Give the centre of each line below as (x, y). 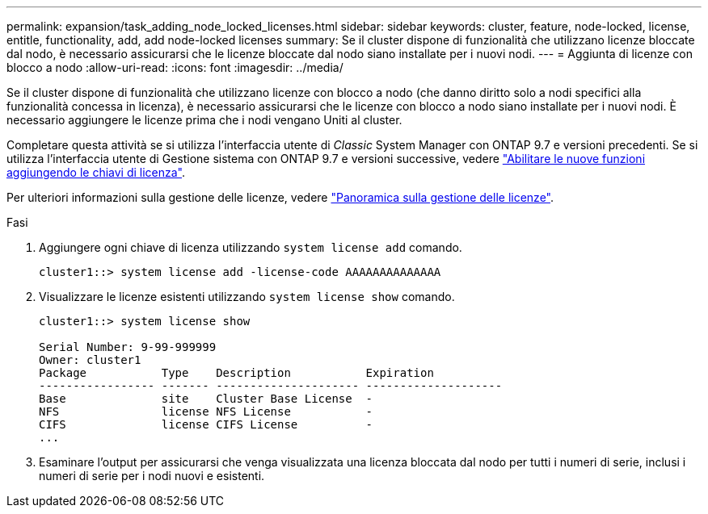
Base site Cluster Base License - (206, 399)
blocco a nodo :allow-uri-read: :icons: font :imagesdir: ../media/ (175, 67)
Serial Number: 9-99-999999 (128, 347)
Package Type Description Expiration (236, 373)
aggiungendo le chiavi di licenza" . (96, 172)
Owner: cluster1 (90, 360)
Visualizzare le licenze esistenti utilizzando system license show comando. (247, 297)
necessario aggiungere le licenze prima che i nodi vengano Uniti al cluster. (204, 120)
